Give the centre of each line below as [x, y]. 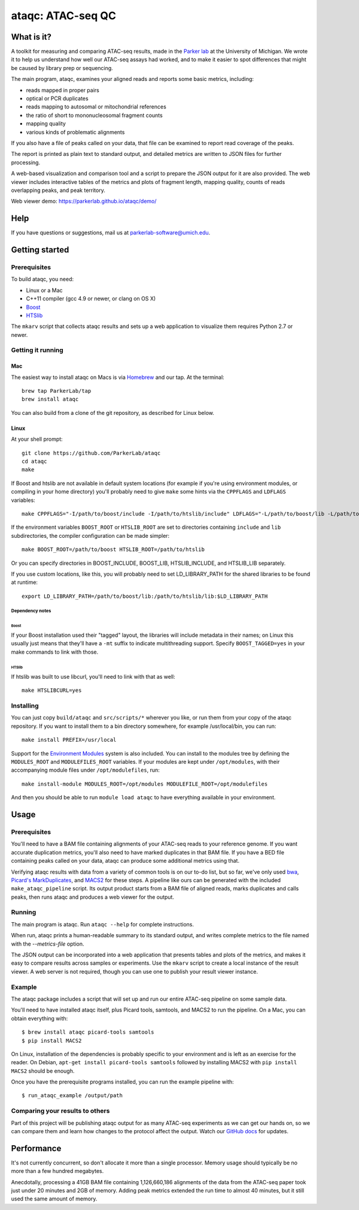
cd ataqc [34, 461]
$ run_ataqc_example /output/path [72, 1095]
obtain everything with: [39, 1018]
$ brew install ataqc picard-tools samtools [88, 1032]
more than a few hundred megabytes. [57, 1171]
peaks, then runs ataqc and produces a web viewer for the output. [93, 897]
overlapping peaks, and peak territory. [58, 190]
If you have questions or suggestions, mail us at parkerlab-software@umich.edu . [111, 233]
